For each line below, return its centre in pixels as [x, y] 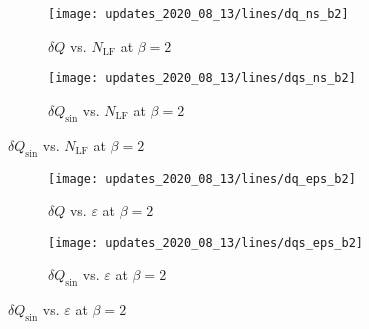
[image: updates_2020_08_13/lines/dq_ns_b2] [198, 14]
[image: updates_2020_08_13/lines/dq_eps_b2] [202, 178]
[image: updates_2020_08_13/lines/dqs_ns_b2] [202, 78]
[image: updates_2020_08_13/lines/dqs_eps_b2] [205, 242]
